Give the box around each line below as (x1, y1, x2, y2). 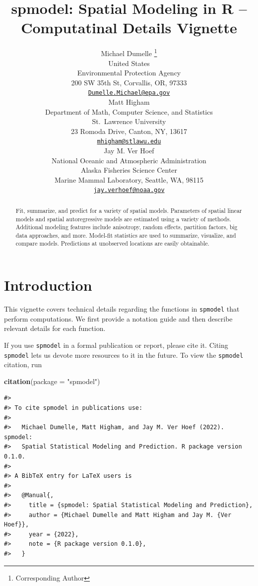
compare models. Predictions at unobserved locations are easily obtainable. (15, 239, 209, 248)
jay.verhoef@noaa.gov (93, 187, 165, 194)
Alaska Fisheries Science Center (80, 165, 178, 175)
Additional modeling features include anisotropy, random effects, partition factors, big (15, 223, 238, 231)
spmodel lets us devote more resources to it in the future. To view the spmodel (4, 349, 244, 360)
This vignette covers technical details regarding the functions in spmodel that (4, 304, 240, 314)
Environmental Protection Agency (77, 67, 181, 78)
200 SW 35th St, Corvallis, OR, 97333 (71, 77, 187, 87)
